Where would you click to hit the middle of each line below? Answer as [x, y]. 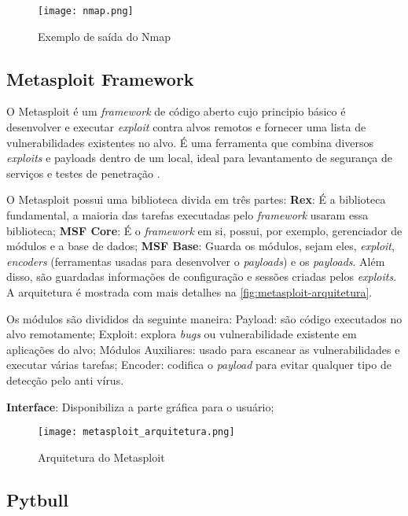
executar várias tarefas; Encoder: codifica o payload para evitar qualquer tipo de [199, 365]
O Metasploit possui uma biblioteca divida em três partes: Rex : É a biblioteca [196, 199]
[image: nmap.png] [86, 11]
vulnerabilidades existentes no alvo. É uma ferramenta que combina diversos [190, 142]
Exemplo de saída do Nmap [105, 36]
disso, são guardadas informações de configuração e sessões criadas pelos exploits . [202, 276]
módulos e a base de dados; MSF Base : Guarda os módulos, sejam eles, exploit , [200, 246]
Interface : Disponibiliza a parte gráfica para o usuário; [140, 406]
